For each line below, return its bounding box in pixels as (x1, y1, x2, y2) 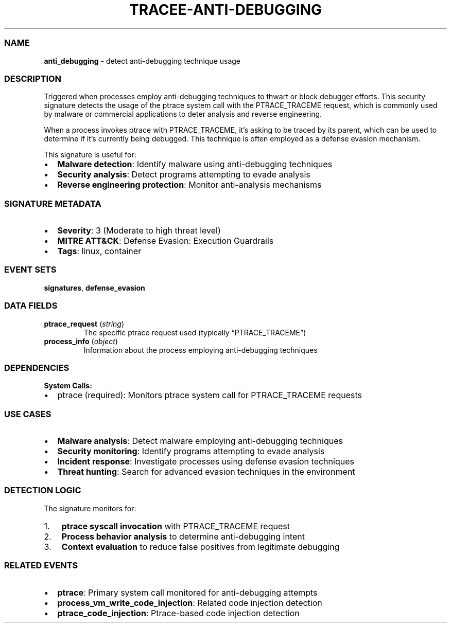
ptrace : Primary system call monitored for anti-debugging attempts (57, 587, 318, 598)
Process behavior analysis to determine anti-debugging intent (61, 531, 305, 542)
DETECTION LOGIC (4, 485, 81, 496)
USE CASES (4, 408, 51, 419)
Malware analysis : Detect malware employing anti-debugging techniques (57, 436, 343, 446)
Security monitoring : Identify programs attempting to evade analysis (57, 446, 325, 456)
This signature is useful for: (44, 150, 136, 159)
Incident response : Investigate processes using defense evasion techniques (57, 456, 354, 467)
